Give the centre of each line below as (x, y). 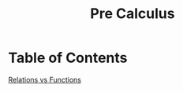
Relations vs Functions (45, 79)
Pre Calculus (133, 14)
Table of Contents (68, 58)
